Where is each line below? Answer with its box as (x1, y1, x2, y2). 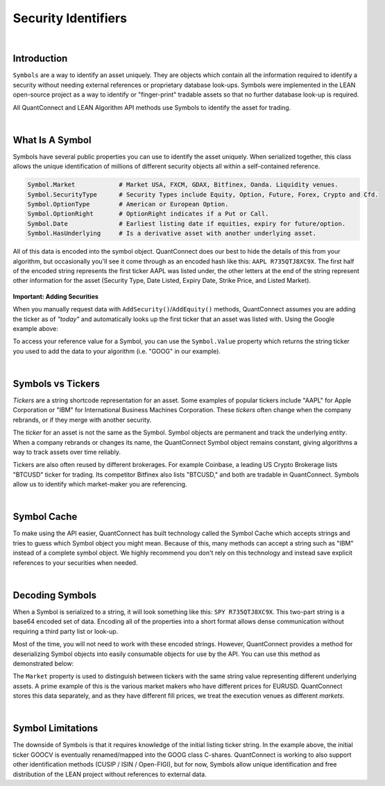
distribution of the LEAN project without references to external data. (12, 770, 207, 778)
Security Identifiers (12, 10, 128, 26)
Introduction (12, 53, 68, 65)
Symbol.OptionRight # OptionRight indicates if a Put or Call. (27, 210, 269, 218)
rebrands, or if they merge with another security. (12, 416, 152, 424)
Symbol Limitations (12, 723, 99, 735)
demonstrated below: (12, 659, 74, 667)
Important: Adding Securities (12, 292, 99, 300)
